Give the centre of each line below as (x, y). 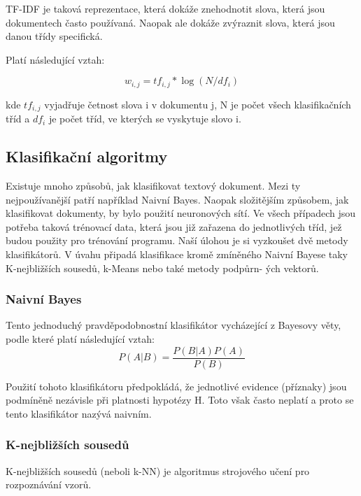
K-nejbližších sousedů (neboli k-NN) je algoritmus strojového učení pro (158, 470)
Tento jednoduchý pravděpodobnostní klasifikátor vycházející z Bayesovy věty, (174, 325)
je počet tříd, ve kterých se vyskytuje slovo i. (145, 119)
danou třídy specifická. (54, 36)
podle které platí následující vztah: (80, 339)
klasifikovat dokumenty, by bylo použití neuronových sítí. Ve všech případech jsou (181, 213)
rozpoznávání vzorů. (49, 484)
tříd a (18, 119)
